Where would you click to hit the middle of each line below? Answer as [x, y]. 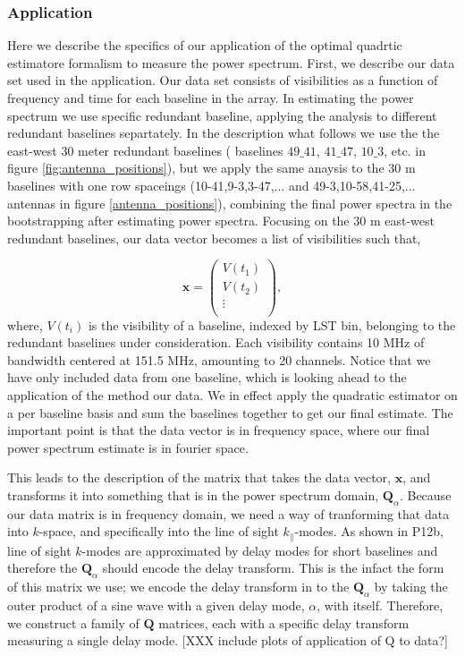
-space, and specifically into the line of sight [159, 531]
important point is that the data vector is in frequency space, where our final [219, 430]
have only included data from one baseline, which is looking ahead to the [207, 377]
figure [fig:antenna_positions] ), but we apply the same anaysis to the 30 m [211, 168]
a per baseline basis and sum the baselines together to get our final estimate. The [230, 412]
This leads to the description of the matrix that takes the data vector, [199, 477]
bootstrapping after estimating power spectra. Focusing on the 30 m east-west [221, 221]
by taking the [411, 587]
